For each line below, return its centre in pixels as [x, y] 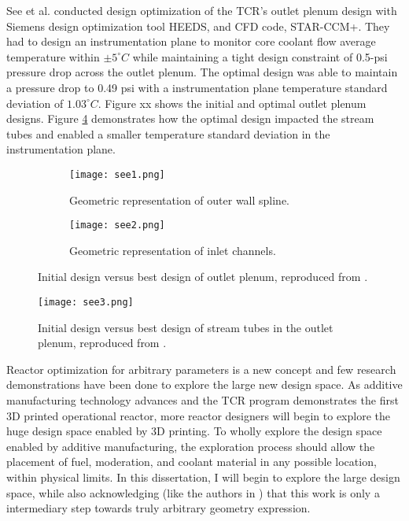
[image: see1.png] [117, 174]
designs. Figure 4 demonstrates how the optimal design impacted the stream [190, 118]
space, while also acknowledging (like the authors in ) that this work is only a [193, 492]
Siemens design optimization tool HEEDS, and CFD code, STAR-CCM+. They [198, 26]
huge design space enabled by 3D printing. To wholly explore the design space [194, 431]
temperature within [53, 56]
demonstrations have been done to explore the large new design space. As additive [204, 384]
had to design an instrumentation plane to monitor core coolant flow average [191, 41]
